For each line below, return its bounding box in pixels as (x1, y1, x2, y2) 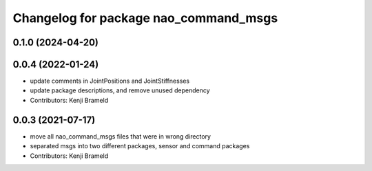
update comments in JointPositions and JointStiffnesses (30, 77, 189, 85)
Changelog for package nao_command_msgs (12, 10, 278, 26)
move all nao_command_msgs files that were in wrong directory (30, 132, 211, 141)
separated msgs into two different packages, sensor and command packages (30, 142, 250, 150)
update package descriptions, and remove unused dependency (30, 86, 210, 94)
